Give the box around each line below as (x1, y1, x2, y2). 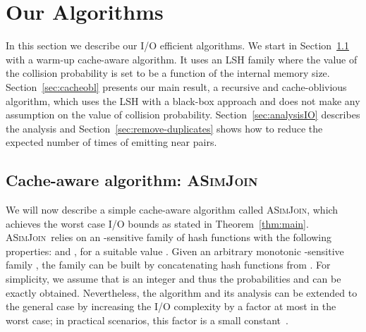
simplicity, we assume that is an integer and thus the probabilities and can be (6, 271, 341, 286)
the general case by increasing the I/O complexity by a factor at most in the (6, 299, 336, 314)
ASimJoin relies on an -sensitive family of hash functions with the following (6, 230, 332, 245)
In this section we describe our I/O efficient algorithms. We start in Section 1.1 (6, 38, 350, 53)
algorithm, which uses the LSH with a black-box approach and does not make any (6, 93, 360, 108)
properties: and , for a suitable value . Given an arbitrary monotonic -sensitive (6, 243, 344, 258)
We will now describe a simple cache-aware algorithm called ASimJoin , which (6, 202, 338, 217)
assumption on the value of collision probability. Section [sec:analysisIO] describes (6, 107, 360, 122)
